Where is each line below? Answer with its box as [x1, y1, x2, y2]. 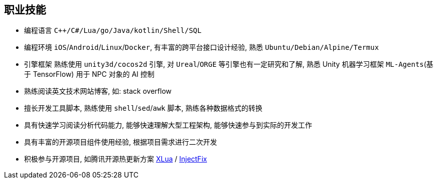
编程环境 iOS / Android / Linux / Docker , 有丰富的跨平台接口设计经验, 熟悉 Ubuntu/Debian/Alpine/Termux [24, 43, 379, 52]
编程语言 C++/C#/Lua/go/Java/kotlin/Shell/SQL [24, 26, 201, 35]
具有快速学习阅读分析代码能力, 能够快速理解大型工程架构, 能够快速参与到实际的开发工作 [24, 121, 312, 130]
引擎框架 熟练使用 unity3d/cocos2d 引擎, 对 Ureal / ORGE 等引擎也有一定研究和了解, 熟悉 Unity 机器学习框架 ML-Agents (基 [24, 60, 433, 69]
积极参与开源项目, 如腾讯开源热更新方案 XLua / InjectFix [24, 155, 207, 164]
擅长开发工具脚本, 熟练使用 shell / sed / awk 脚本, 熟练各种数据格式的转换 [24, 104, 262, 113]
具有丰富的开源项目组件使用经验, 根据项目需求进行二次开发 [24, 138, 217, 147]
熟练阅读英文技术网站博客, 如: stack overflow [24, 87, 171, 96]
